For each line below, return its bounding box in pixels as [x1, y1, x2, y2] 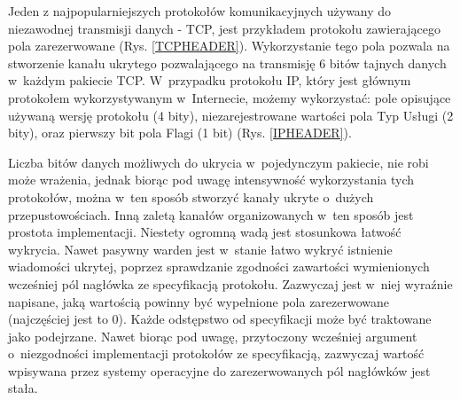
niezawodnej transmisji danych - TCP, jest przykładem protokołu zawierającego [8, 19, 441, 37]
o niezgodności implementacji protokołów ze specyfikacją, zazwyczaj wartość [8, 344, 425, 363]
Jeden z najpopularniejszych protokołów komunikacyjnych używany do [8, 2, 392, 20]
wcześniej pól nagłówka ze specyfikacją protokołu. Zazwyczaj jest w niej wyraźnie [8, 274, 453, 293]
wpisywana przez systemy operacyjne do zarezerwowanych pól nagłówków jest [8, 361, 431, 380]
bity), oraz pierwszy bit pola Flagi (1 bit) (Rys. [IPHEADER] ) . [8, 123, 352, 142]
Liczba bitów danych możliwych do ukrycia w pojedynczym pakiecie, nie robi [8, 153, 429, 171]
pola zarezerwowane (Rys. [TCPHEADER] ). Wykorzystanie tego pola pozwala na [8, 36, 450, 55]
